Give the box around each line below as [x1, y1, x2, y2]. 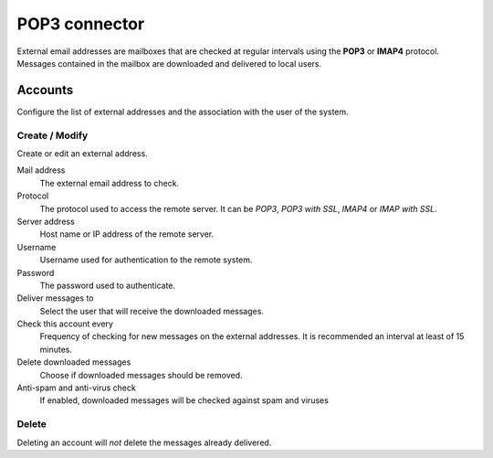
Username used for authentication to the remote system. [39, 254, 253, 265]
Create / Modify [16, 129, 89, 142]
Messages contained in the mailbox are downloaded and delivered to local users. [16, 58, 322, 69]
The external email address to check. [39, 177, 180, 188]
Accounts [16, 82, 74, 98]
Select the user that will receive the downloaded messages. [39, 305, 265, 316]
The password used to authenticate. [39, 280, 176, 291]
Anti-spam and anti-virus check [16, 382, 136, 393]
